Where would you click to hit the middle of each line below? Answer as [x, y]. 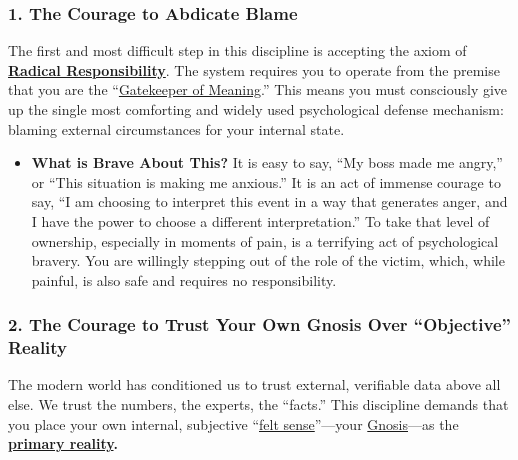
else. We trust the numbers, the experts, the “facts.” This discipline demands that [258, 404]
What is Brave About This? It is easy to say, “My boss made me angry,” [267, 162]
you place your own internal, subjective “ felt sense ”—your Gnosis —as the [233, 423]
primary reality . [63, 443]
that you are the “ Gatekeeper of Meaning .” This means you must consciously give [258, 89]
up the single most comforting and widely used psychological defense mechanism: [256, 109]
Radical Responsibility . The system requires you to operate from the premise [254, 69]
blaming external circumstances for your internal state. [176, 128]
